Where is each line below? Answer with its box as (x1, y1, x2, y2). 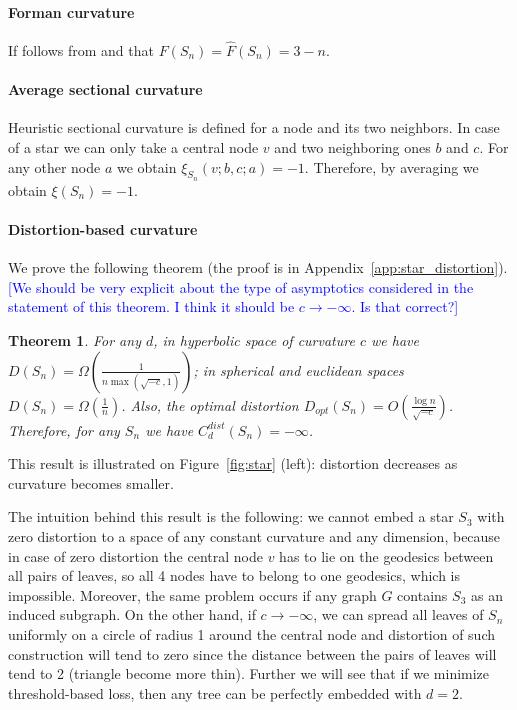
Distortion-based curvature (8, 218, 198, 239)
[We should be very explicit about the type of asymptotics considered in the (8, 276, 474, 297)
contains (397, 584, 448, 605)
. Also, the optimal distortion (121, 394, 299, 415)
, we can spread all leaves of (313, 604, 484, 625)
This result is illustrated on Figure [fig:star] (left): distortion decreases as (8, 453, 458, 474)
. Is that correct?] (351, 296, 459, 317)
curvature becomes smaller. (8, 472, 174, 493)
